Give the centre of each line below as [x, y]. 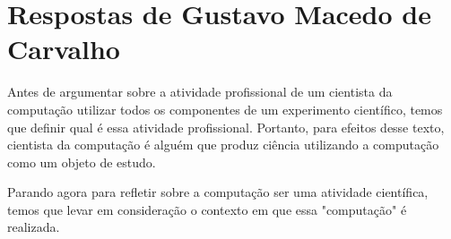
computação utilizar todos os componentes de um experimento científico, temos [225, 109]
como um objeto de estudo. [82, 162]
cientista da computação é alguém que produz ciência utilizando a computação [223, 145]
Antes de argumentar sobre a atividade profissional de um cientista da [200, 92]
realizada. [34, 227]
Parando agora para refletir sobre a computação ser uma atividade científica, [218, 192]
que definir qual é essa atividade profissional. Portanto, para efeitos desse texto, [226, 127]
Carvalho [64, 49]
